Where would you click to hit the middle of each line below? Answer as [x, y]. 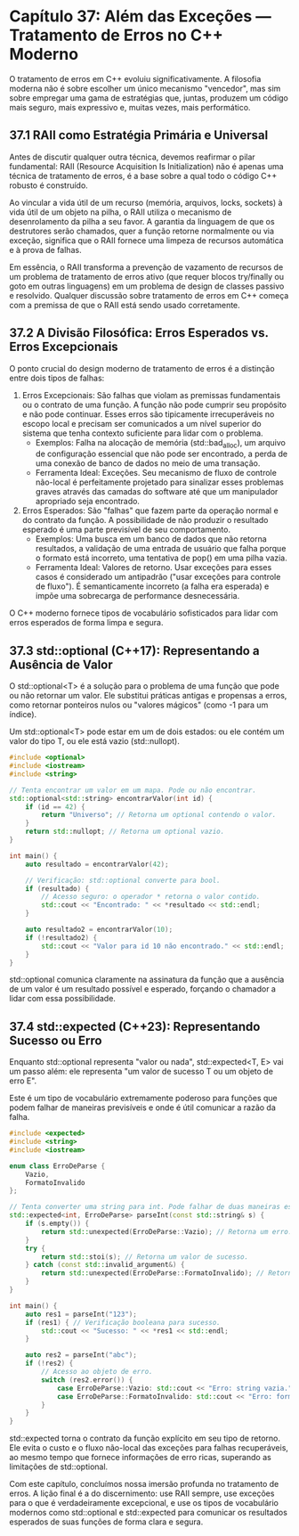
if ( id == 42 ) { [56, 807]
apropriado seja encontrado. [88, 502]
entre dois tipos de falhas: [57, 378]
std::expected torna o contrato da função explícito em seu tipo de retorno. [145, 1438]
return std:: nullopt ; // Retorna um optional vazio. [125, 832]
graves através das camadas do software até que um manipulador [157, 492]
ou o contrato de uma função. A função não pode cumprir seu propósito [154, 404]
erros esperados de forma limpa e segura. [86, 623]
